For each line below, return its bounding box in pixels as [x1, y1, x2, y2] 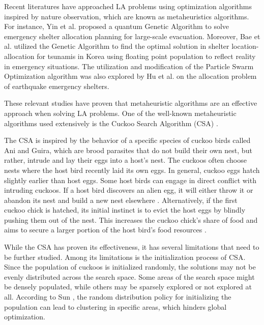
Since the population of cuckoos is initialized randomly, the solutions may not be [4, 261, 256, 272]
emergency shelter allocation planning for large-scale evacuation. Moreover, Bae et [4, 31, 260, 41]
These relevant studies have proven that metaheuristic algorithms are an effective [4, 98, 257, 108]
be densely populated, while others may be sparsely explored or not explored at [4, 281, 252, 292]
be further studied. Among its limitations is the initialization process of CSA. [4, 251, 246, 262]
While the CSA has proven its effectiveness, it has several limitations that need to [4, 242, 259, 252]
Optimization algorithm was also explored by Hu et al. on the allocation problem [4, 71, 257, 81]
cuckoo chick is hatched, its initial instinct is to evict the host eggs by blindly [4, 204, 246, 215]
